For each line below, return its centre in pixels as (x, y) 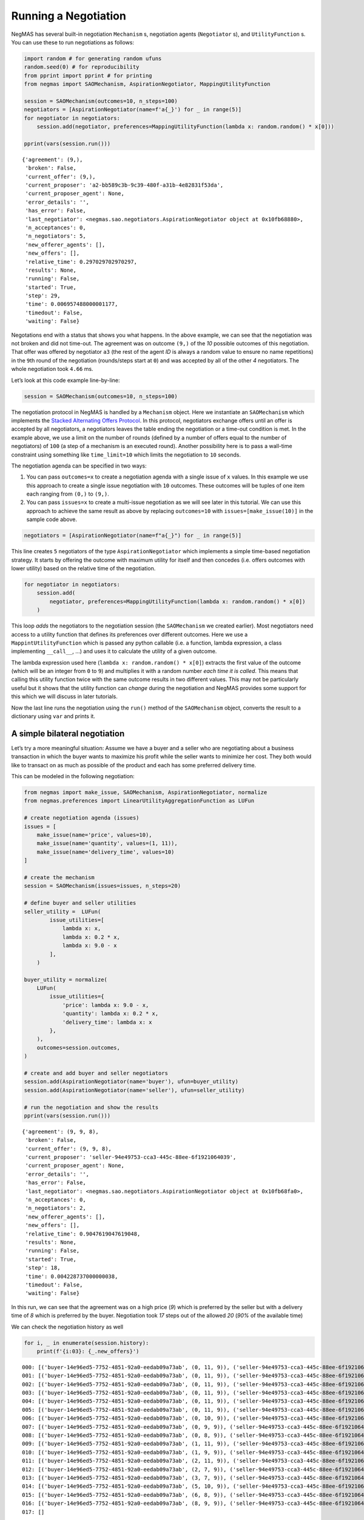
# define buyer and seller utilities (80, 903)
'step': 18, (43, 1268)
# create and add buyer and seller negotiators (96, 1073)
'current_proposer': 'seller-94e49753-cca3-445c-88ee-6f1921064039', (131, 1157)
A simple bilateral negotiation (68, 734)
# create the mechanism (59, 878)
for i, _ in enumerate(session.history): (86, 1343)
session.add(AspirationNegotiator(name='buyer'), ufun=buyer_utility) (131, 1082)
